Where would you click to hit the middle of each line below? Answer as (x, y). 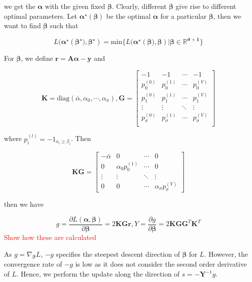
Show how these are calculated (50, 237)
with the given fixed (75, 6)
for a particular (183, 16)
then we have (24, 204)
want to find (22, 25)
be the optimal (128, 16)
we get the (20, 6)
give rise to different (206, 6)
